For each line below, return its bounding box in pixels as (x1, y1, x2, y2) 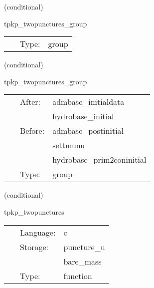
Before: (20, 125, 45, 137)
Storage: (20, 241, 48, 253)
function (63, 270, 92, 282)
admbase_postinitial (52, 125, 124, 137)
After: (20, 96, 40, 108)
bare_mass (63, 255, 102, 267)
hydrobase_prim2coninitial (52, 154, 147, 166)
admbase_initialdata (52, 96, 125, 108)
